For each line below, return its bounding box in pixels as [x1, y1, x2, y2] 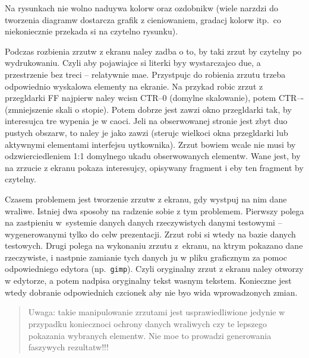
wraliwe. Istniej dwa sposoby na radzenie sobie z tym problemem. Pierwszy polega [5, 204, 304, 217]
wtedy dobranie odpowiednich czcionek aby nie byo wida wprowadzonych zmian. [5, 286, 298, 298]
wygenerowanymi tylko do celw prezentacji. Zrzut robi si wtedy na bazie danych [5, 227, 296, 240]
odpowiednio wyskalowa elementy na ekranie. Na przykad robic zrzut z [5, 80, 263, 92]
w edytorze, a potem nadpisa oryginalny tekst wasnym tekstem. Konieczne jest [5, 274, 292, 287]
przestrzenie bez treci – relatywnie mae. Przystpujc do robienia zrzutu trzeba [5, 68, 286, 80]
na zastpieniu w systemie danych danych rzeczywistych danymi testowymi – [5, 216, 282, 229]
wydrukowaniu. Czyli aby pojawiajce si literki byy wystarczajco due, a [5, 56, 261, 69]
